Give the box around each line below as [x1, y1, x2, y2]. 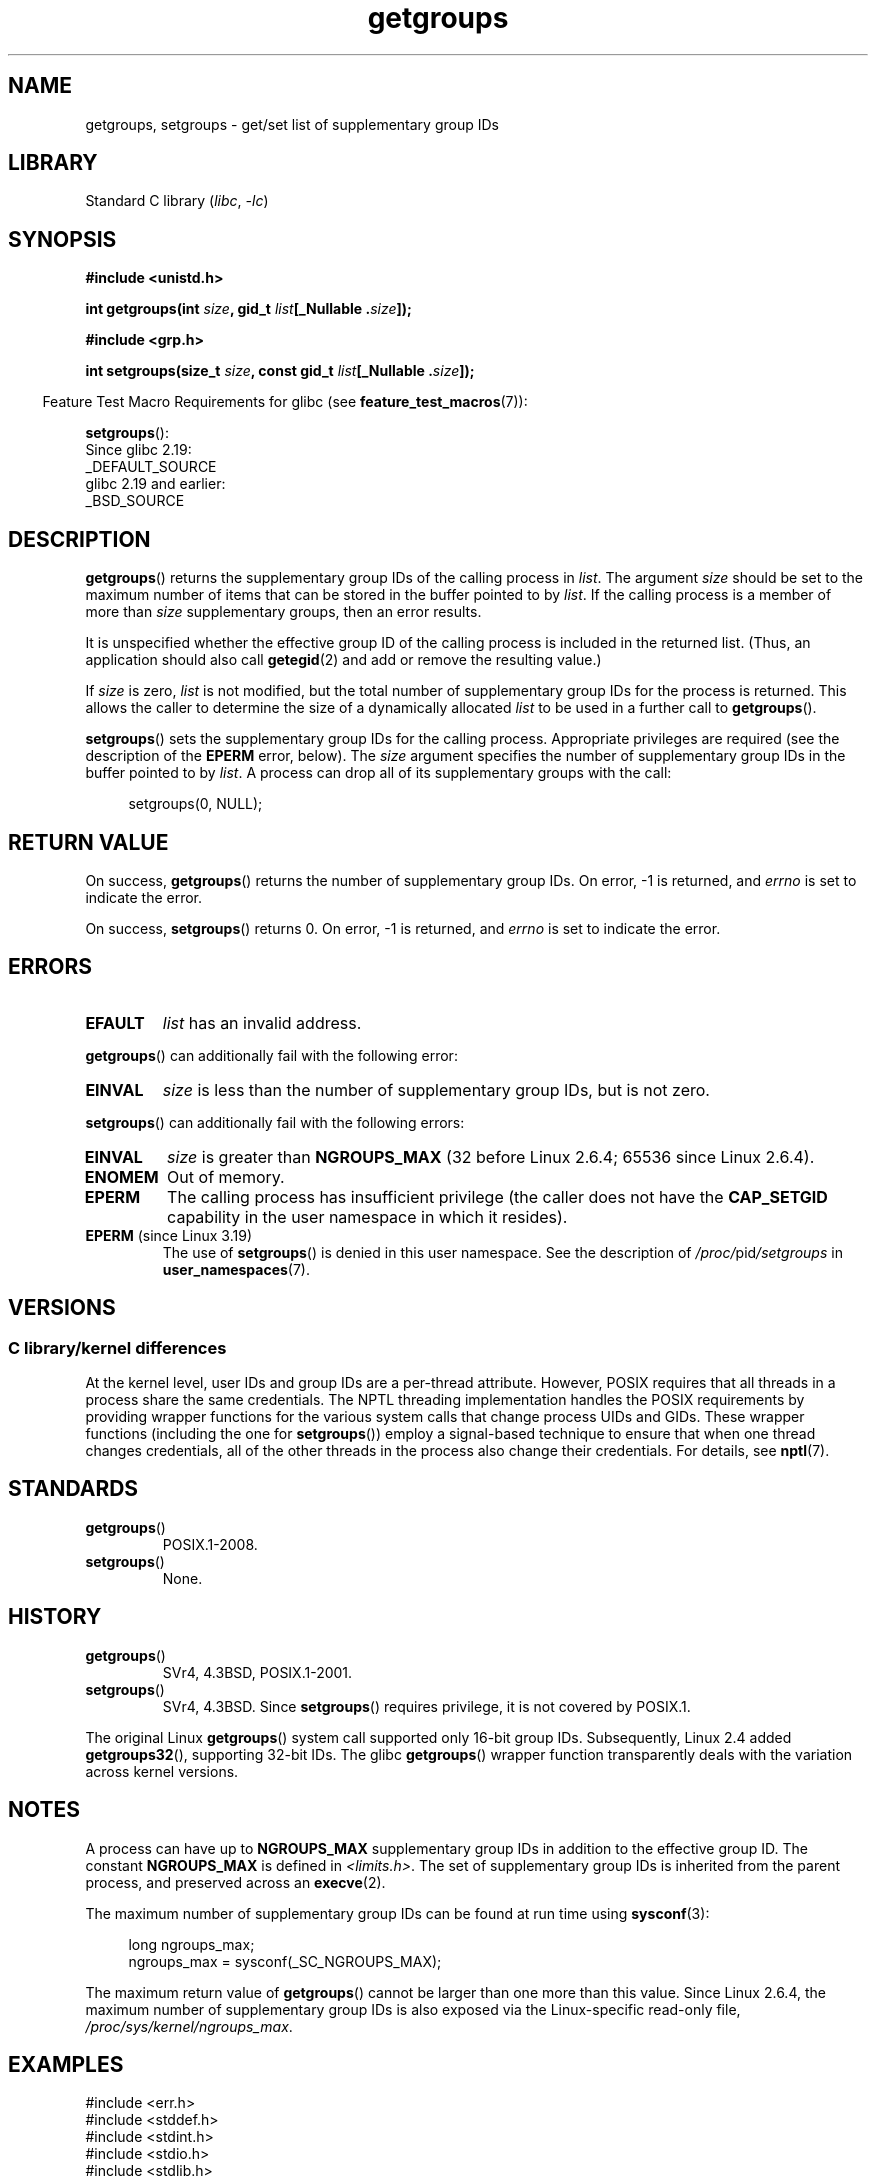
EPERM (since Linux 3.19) [85, 1226, 252, 1244]
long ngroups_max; [128, 1935, 255, 1953]
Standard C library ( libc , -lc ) [85, 192, 269, 210]
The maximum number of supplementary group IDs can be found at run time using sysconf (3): [85, 1904, 710, 1922]
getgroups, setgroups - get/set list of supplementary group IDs [85, 115, 499, 133]
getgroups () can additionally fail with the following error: [85, 1046, 458, 1064]
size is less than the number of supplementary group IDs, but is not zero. [162, 1079, 710, 1100]
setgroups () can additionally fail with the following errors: [85, 1113, 465, 1131]
